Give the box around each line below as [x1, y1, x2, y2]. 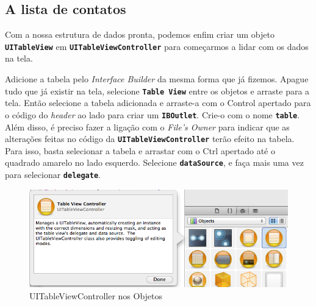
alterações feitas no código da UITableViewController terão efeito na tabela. [5, 132, 295, 145]
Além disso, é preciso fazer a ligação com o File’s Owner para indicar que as [5, 120, 290, 133]
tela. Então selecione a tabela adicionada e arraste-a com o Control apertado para [5, 96, 311, 109]
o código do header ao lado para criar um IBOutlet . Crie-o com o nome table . [5, 108, 300, 121]
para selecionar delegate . [5, 168, 101, 181]
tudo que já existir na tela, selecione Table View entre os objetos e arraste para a [5, 84, 310, 97]
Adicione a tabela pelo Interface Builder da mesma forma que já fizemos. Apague [5, 73, 309, 85]
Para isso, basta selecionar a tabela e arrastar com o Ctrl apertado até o [5, 144, 275, 157]
